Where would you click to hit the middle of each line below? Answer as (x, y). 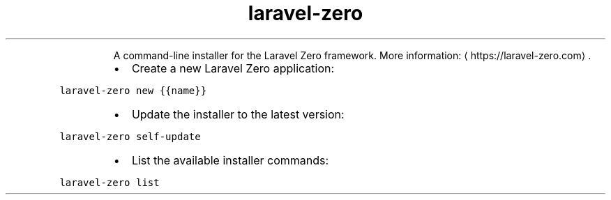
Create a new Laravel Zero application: (233, 68)
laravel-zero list (110, 182)
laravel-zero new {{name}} (133, 90)
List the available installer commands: (230, 160)
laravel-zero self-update (130, 136)
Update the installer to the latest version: (238, 114)
